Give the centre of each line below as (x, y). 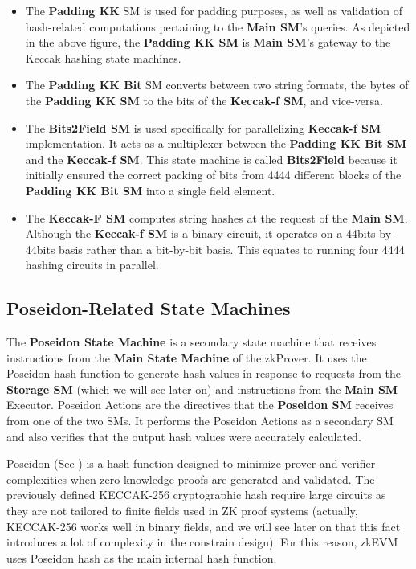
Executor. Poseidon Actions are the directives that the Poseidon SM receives (200, 405)
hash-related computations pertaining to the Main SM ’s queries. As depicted (218, 26)
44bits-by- (370, 233)
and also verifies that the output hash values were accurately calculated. (184, 436)
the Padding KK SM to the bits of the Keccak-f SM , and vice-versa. (204, 100)
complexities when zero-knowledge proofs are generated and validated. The (191, 479)
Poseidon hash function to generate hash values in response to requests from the (204, 373)
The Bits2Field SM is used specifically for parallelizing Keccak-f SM (203, 127)
